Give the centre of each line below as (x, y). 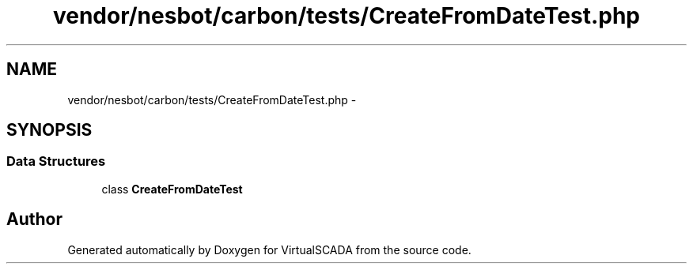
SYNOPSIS (49, 130)
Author (34, 219)
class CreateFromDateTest (172, 189)
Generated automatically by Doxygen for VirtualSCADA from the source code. (269, 249)
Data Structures (56, 161)
